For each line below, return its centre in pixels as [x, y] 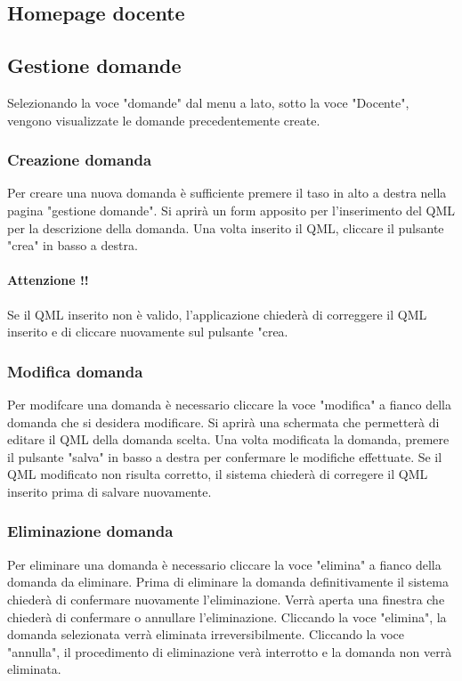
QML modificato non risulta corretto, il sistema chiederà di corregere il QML [218, 474]
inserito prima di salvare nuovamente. [109, 491]
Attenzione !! [48, 280]
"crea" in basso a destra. [73, 245]
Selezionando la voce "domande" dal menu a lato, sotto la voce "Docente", [208, 102]
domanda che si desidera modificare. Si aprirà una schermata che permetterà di [223, 422]
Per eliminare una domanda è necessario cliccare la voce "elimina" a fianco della [224, 564]
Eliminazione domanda [90, 531]
